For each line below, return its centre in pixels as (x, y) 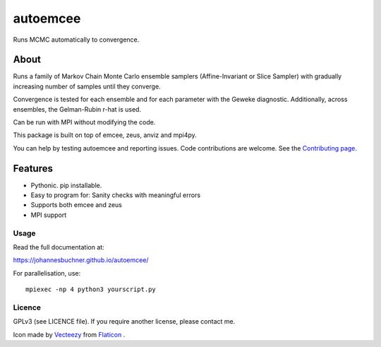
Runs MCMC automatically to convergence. (76, 40)
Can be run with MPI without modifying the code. (84, 122)
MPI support (49, 215)
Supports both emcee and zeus (77, 205)
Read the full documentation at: (59, 247)
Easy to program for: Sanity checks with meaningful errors (116, 195)
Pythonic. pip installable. (66, 185)
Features (33, 169)
